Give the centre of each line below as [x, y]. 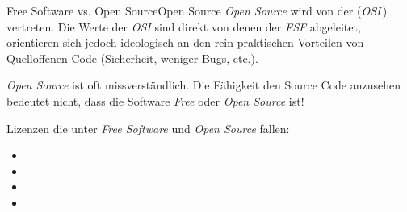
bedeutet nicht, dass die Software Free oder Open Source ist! [155, 100]
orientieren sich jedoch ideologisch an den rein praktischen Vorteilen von [185, 42]
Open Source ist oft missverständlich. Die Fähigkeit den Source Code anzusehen [204, 85]
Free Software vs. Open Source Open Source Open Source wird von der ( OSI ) [197, 10]
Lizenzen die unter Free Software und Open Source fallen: [148, 128]
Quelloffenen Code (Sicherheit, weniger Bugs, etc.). [132, 58]
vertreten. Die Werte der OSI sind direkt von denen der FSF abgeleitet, [184, 26]
